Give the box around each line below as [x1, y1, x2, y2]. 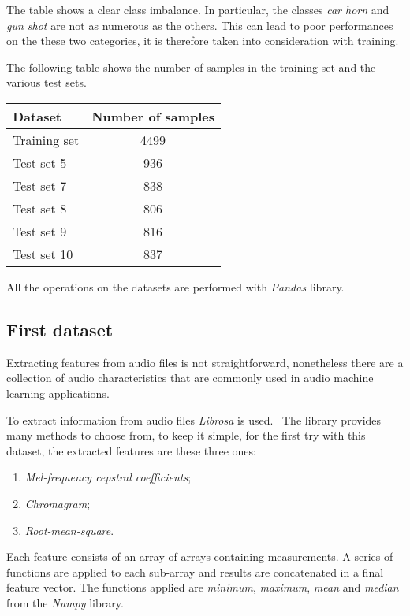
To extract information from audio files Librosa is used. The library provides [6, 411, 382, 428]
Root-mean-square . [24, 521, 114, 538]
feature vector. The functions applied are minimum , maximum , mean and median [6, 579, 399, 596]
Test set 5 [13, 153, 67, 172]
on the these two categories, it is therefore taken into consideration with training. [6, 32, 399, 49]
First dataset [6, 317, 114, 341]
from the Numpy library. [6, 594, 124, 610]
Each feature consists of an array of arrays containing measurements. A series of [6, 548, 393, 565]
